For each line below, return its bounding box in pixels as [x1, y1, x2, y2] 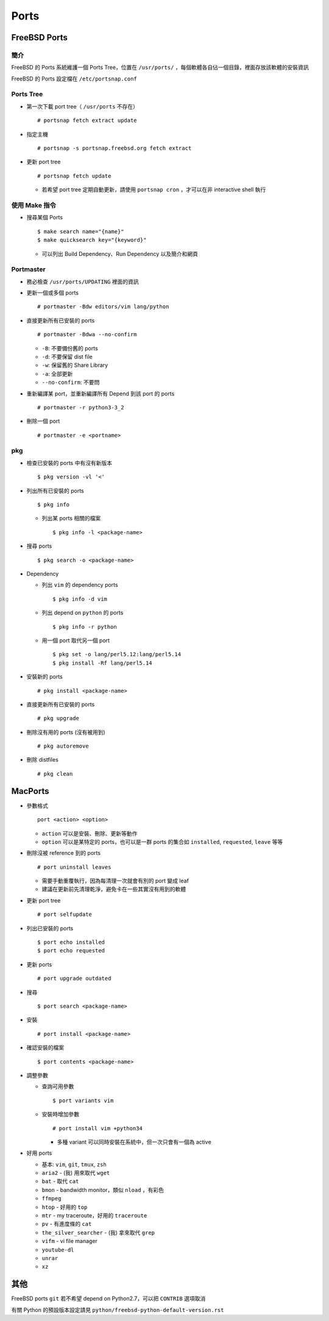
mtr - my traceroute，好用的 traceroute [41, 1212, 147, 1219]
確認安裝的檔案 [26, 1044, 64, 1051]
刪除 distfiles [26, 756, 59, 763]
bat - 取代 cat [41, 1178, 79, 1185]
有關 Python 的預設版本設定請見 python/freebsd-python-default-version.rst [11, 1306, 224, 1313]
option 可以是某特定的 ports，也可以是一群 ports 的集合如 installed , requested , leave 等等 [41, 838, 283, 845]
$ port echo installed [37, 939, 105, 946]
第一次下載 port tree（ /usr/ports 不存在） [26, 102, 139, 110]
